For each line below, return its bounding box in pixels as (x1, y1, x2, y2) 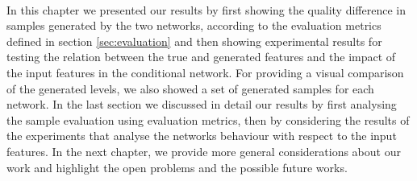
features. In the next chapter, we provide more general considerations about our (6, 142, 401, 159)
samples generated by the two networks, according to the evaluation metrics (6, 17, 382, 34)
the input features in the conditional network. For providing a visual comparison (6, 64, 404, 80)
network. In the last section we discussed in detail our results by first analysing (6, 96, 397, 113)
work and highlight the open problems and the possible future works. (6, 158, 348, 175)
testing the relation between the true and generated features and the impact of (6, 48, 396, 65)
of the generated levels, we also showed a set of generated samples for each (6, 80, 374, 97)
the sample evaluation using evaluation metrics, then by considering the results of (6, 111, 410, 128)
